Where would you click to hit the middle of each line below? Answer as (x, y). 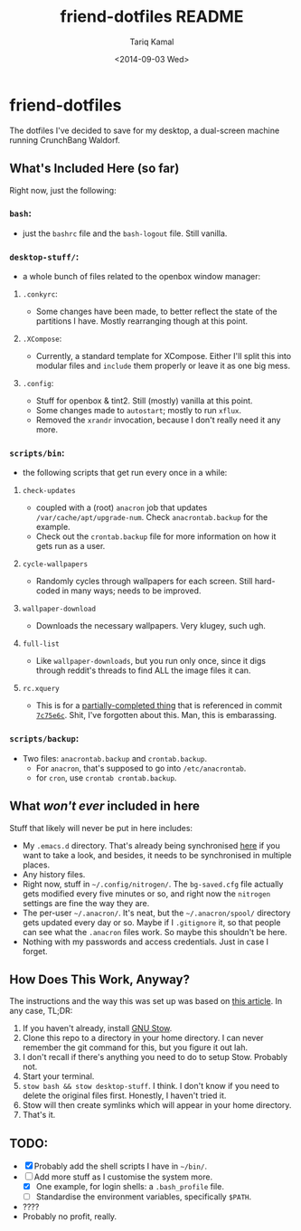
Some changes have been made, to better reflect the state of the (156, 312)
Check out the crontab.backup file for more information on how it (156, 536)
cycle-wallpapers (55, 564)
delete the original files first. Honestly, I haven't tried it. (124, 1095)
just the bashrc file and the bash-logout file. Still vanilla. (125, 233)
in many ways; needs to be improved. (132, 591)
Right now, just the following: (63, 190)
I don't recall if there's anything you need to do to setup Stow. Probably (155, 1057)
